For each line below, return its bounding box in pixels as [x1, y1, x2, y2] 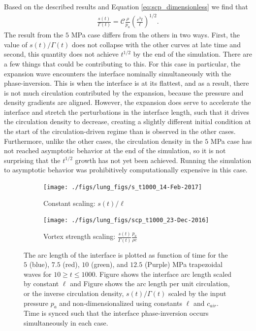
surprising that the [4, 155, 61, 165]
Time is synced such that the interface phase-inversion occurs [24, 308, 209, 318]
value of [4, 39, 28, 49]
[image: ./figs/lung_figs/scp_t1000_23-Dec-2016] [43, 217, 209, 224]
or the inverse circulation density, [24, 288, 124, 298]
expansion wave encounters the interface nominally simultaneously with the [4, 68, 231, 78]
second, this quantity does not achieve [4, 49, 119, 59]
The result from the [4, 30, 64, 40]
